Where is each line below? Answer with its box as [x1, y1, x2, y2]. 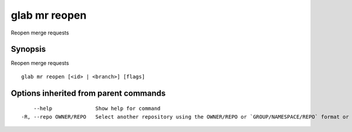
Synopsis [11, 44, 46, 54]
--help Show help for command [33, 105, 161, 112]
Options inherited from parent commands [11, 88, 166, 98]
